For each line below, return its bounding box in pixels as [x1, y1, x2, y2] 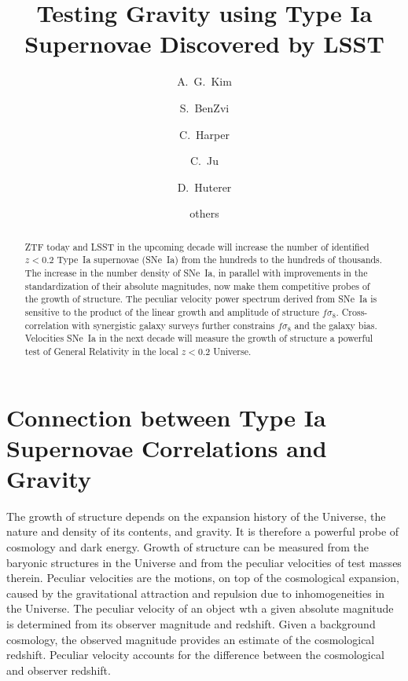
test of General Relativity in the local [24, 344, 178, 357]
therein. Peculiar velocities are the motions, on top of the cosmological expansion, [6, 569, 399, 586]
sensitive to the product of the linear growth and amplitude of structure [24, 305, 320, 318]
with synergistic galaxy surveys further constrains [72, 318, 275, 331]
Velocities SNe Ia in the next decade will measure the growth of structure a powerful [24, 331, 373, 345]
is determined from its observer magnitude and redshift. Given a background [6, 616, 376, 632]
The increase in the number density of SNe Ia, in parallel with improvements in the [24, 265, 368, 279]
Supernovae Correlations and [6, 431, 327, 463]
